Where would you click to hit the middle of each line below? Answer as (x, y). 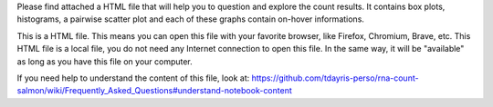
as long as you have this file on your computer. (105, 61)
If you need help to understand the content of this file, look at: (133, 78)
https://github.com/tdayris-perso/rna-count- (335, 78)
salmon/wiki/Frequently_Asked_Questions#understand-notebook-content (154, 91)
